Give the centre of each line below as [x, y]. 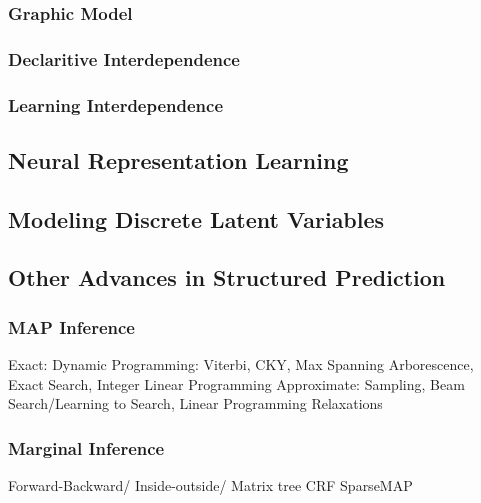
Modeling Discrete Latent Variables [196, 218]
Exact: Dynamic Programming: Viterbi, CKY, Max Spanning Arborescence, [241, 364]
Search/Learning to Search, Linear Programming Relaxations [195, 403]
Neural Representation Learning [178, 159]
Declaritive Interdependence [124, 58]
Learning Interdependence [116, 104]
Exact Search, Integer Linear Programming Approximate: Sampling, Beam [236, 383]
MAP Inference [71, 326]
